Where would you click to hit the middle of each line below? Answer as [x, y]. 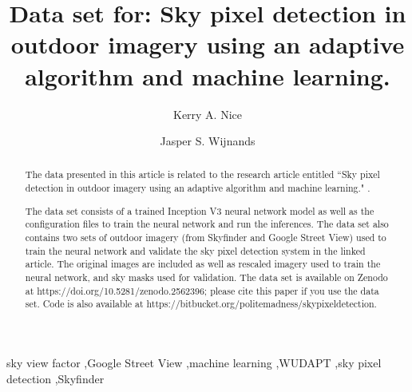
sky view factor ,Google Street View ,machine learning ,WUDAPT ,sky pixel [194, 362]
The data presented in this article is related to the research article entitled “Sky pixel [202, 174]
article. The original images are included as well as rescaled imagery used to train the [203, 264]
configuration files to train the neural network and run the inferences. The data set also [207, 224]
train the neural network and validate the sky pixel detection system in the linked [195, 250]
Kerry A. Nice [208, 114]
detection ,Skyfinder [55, 378]
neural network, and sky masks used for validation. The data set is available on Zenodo [206, 277]
